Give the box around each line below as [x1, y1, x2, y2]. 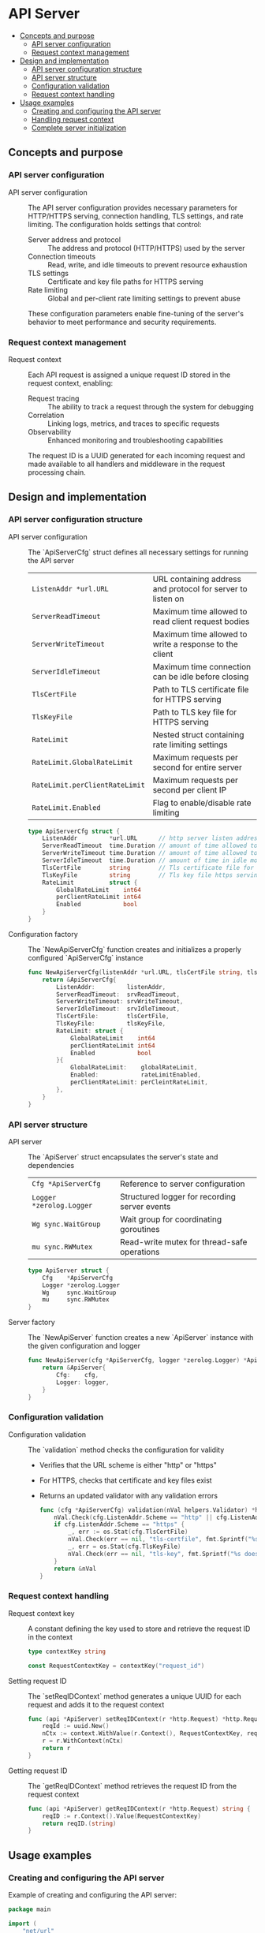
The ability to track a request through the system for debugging [47, 401, 254, 411]
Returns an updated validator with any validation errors [39, 1491, 218, 1500]
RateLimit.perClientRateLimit [32, 780, 146, 789]
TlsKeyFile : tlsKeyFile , [56, 1020, 166, 1028]
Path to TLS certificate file [152, 684, 249, 695]
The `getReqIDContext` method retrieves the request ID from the [28, 1781, 237, 1790]
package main [8, 1905, 51, 1913]
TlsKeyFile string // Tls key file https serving [42, 871, 262, 879]
